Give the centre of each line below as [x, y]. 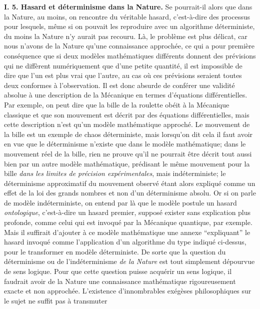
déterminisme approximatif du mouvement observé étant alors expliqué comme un [130, 183]
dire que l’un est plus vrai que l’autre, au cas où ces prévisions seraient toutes [123, 75]
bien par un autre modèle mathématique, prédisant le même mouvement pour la [127, 163]
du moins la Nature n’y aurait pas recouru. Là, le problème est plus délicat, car [126, 36]
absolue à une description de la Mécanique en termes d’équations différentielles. [126, 95]
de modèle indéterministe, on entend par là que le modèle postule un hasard [120, 202]
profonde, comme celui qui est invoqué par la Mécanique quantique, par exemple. [128, 222]
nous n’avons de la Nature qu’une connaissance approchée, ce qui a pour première [129, 46]
